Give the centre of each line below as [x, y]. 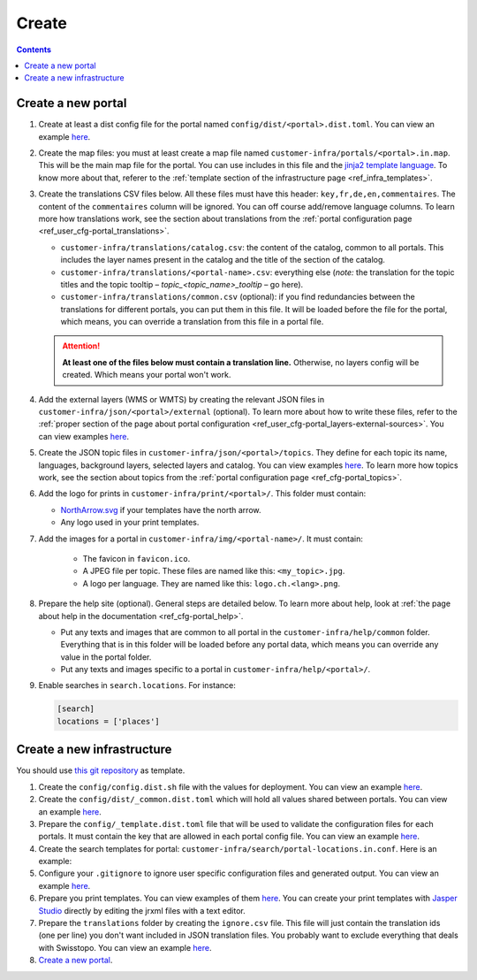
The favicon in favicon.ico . [136, 558]
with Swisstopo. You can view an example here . [125, 947]
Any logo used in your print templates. [130, 523]
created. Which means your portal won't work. [147, 375]
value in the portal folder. [106, 657]
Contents [34, 50]
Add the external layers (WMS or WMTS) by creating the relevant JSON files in [182, 399]
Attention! [81, 346]
